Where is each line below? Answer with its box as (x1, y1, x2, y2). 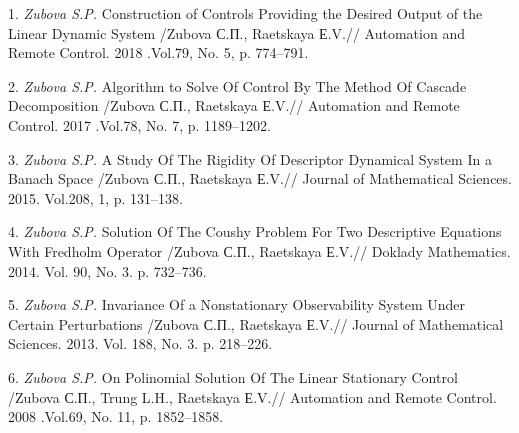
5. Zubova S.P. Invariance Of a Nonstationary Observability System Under (8, 294, 466, 315)
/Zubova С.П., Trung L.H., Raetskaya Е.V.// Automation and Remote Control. (8, 386, 497, 407)
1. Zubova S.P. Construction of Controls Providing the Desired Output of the (8, 3, 483, 23)
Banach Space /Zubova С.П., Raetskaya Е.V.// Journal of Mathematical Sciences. (8, 168, 512, 189)
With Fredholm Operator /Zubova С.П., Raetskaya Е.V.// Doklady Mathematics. (8, 240, 511, 261)
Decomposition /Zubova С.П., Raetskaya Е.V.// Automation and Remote (8, 95, 460, 116)
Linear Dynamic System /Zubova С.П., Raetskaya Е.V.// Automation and (8, 22, 465, 43)
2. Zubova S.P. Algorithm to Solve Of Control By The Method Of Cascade (8, 75, 467, 96)
